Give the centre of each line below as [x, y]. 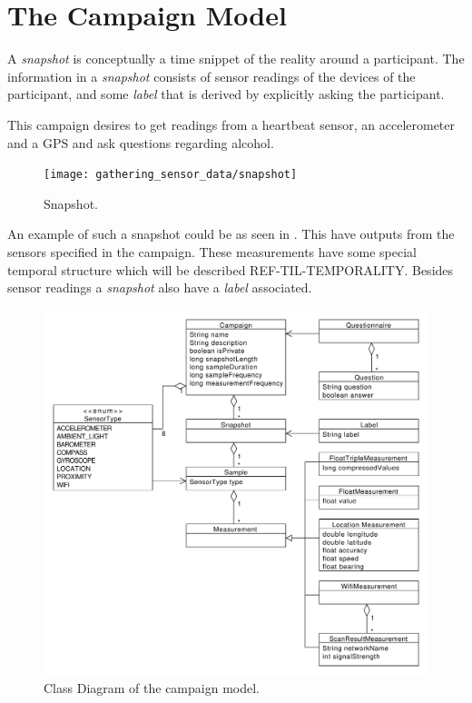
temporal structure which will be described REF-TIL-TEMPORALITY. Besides [231, 269]
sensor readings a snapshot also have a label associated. [160, 287]
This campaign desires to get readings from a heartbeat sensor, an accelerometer [231, 124]
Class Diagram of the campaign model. [152, 688]
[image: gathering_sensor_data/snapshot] [171, 175]
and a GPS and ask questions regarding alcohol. [141, 142]
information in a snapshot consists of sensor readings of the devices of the [211, 76]
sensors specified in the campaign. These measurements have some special [212, 251]
